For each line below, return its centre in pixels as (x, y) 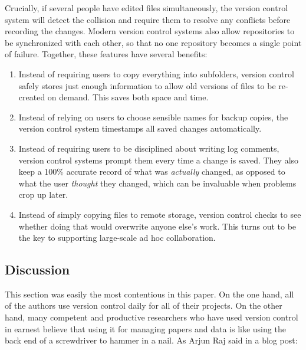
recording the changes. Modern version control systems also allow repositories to (150, 31)
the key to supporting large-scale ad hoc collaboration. (117, 238)
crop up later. (43, 194)
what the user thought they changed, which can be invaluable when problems (157, 183)
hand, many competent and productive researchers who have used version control (152, 317)
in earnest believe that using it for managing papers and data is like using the (145, 328)
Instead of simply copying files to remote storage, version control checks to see (160, 214)
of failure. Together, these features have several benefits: (106, 54)
